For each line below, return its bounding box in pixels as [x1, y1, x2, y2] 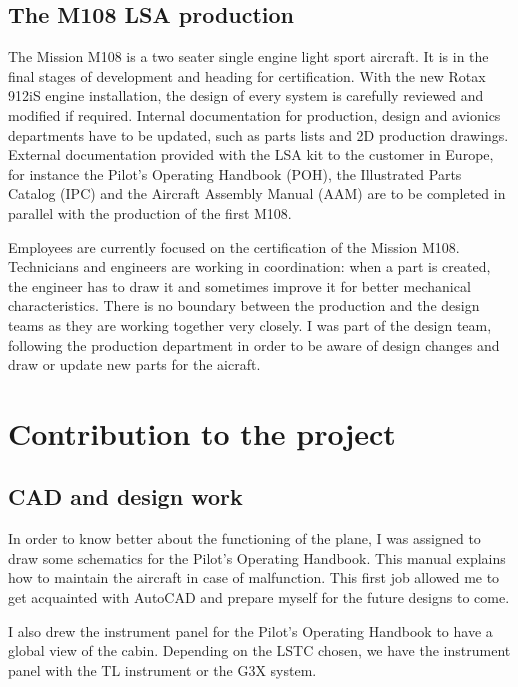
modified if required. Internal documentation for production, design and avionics [8, 104, 501, 125]
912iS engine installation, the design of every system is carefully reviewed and [8, 85, 484, 106]
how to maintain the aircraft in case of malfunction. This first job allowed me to [8, 567, 500, 588]
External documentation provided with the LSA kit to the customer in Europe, [8, 144, 494, 165]
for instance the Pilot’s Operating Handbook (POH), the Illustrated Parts [8, 163, 462, 184]
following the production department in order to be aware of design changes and [8, 334, 500, 355]
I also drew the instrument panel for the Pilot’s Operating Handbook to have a [8, 620, 493, 641]
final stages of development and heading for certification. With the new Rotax [8, 65, 486, 86]
